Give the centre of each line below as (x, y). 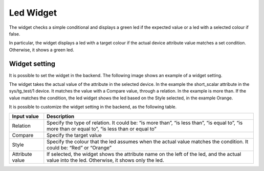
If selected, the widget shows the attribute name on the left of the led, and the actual (144, 154)
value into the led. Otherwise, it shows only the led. (105, 160)
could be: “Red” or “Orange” (79, 148)
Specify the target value (74, 135)
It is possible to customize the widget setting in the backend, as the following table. (93, 107)
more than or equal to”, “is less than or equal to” (101, 129)
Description (61, 116)
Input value (25, 116)
